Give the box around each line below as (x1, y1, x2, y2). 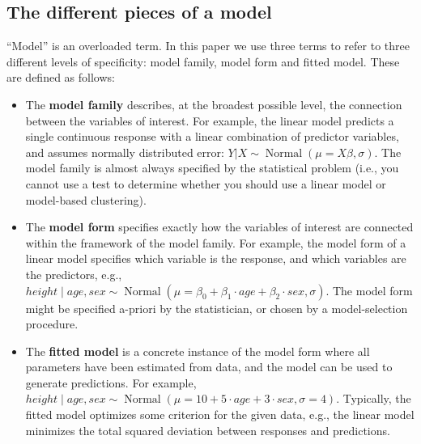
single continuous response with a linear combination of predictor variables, (25, 128, 399, 145)
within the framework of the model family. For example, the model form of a (25, 234, 406, 251)
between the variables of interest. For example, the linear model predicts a (25, 112, 394, 129)
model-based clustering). (25, 191, 147, 208)
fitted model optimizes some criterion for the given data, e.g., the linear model (25, 406, 415, 423)
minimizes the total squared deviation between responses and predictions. (25, 421, 390, 438)
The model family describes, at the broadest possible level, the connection (25, 95, 402, 112)
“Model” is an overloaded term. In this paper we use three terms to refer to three (6, 37, 410, 54)
